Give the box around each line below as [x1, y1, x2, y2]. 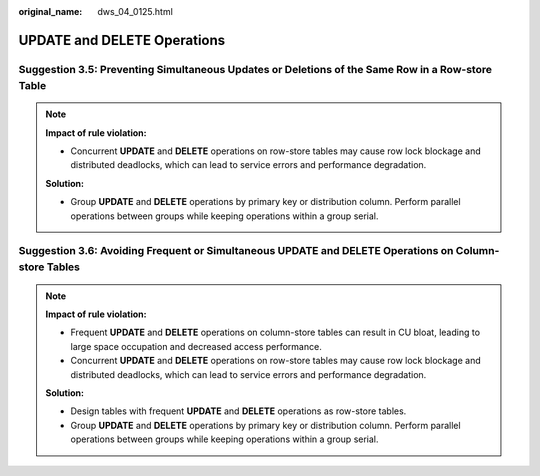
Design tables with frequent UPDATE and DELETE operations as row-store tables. [70, 405, 407, 417]
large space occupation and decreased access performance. [70, 340, 322, 352]
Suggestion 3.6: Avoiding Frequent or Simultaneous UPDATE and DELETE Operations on [18, 244, 454, 258]
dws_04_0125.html [97, 6, 174, 17]
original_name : [18, 6, 83, 17]
